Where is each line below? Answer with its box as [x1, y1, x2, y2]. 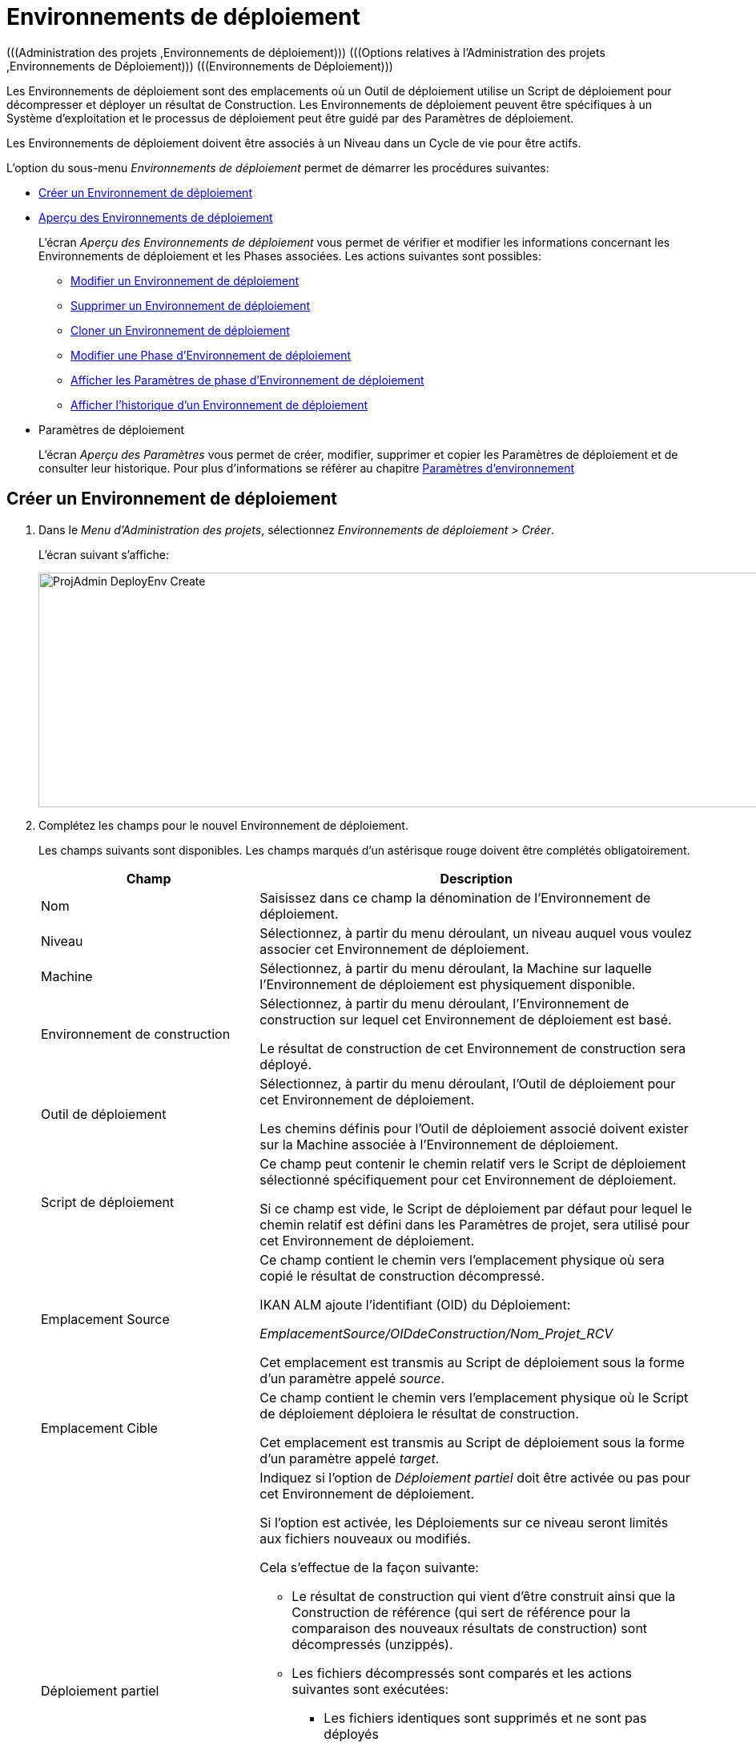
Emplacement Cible [41, 1419, 158, 1436]
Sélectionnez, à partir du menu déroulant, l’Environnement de [259, 995, 629, 1012]
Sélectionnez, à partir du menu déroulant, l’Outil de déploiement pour [259, 1075, 676, 1092]
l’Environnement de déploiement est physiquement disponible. [259, 976, 636, 992]
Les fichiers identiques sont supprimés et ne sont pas [324, 1709, 647, 1726]
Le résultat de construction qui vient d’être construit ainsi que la [292, 1587, 676, 1604]
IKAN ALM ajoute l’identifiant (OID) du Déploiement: [259, 1296, 571, 1313]
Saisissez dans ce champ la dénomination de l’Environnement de [259, 889, 651, 906]
